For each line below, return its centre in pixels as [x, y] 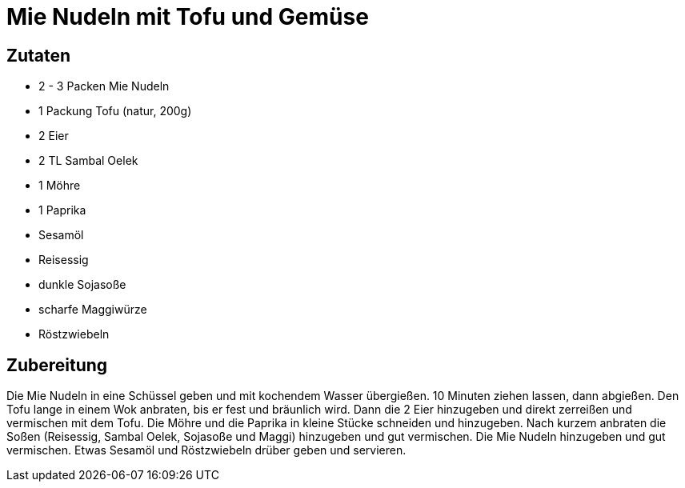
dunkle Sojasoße [82, 285]
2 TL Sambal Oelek [88, 161]
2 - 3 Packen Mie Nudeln [104, 86]
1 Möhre [60, 186]
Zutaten [39, 55]
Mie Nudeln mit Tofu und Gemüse [188, 17]
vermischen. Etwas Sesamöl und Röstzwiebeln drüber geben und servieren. [206, 450]
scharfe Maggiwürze [93, 310]
